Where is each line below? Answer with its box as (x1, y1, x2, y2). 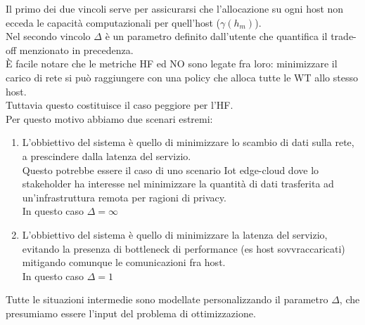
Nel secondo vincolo (6, 29, 91, 44)
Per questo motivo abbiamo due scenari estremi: (6, 111, 213, 126)
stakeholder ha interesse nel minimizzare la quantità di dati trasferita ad (22, 176, 334, 191)
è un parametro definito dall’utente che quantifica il (105, 29, 328, 44)
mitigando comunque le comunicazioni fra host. (22, 255, 226, 270)
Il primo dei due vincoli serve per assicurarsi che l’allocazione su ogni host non (6, 1, 344, 15)
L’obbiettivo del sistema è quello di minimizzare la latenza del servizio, (22, 227, 328, 241)
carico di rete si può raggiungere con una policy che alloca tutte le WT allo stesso (6, 69, 358, 84)
